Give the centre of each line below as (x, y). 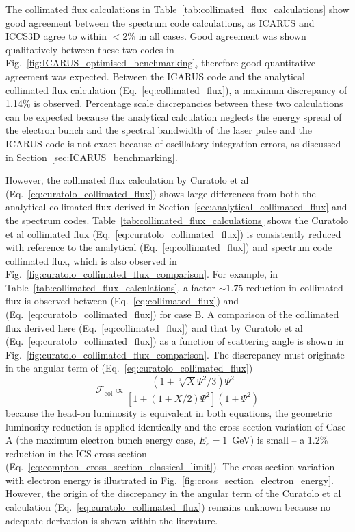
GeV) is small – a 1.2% (280, 440)
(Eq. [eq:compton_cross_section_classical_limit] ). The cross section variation (170, 467)
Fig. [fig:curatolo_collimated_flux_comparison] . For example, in (142, 274)
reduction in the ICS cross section (76, 453)
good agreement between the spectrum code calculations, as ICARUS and (160, 22)
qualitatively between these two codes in (90, 49)
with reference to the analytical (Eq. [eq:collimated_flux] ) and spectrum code (169, 247)
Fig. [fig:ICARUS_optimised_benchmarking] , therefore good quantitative (160, 63)
